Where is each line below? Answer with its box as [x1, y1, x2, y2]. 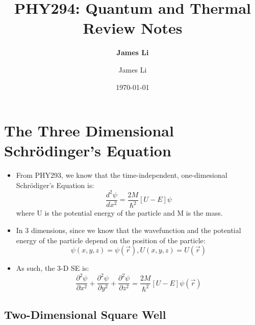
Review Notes [83, 17, 183, 38]
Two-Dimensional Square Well [4, 306, 166, 322]
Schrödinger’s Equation [4, 140, 171, 161]
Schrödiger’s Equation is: [16, 179, 94, 190]
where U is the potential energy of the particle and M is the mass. [16, 207, 223, 218]
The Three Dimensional [4, 120, 174, 141]
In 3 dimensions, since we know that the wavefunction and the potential [16, 224, 241, 235]
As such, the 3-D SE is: [16, 263, 89, 273]
